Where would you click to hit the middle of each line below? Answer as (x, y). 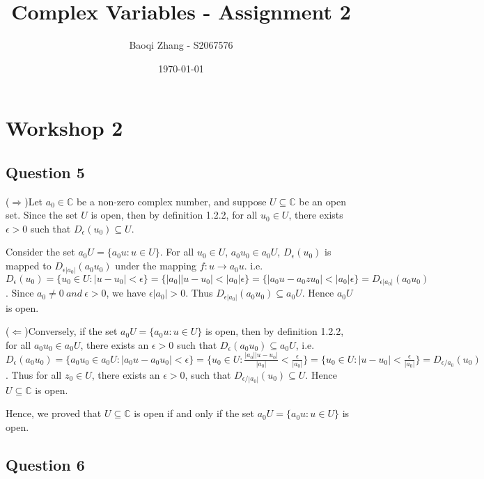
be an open (322, 201)
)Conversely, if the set (71, 331)
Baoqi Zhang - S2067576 (181, 45)
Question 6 (45, 464)
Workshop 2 (64, 128)
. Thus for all (34, 375)
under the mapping (156, 266)
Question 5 (45, 172)
